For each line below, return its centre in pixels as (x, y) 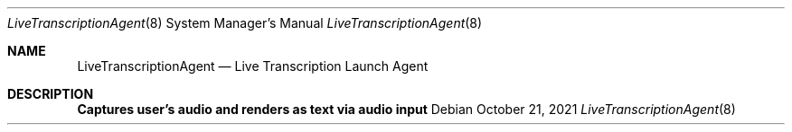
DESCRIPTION (51, 94)
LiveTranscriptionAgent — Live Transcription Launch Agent (253, 66)
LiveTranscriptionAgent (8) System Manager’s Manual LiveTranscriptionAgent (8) (245, 23)
